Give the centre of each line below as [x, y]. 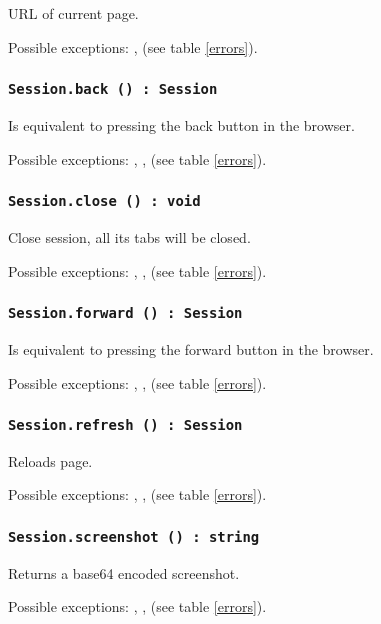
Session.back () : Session [113, 89]
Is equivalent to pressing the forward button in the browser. [191, 348]
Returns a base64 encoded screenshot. [124, 572]
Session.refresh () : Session [125, 425]
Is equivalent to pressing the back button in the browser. [181, 124]
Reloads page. [50, 460]
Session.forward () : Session [125, 313]
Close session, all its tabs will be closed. [129, 236]
